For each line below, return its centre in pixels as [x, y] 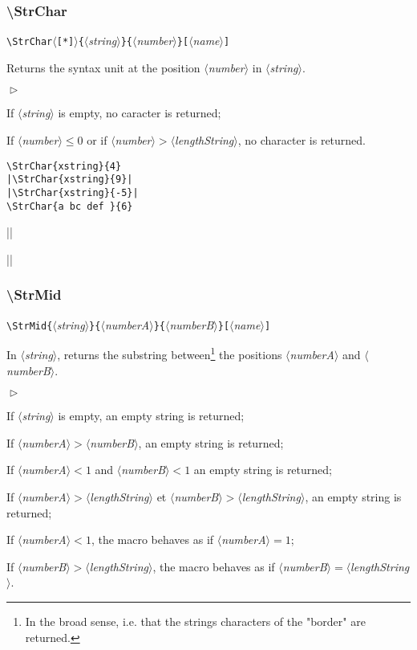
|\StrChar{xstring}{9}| [70, 180]
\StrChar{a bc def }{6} [70, 206]
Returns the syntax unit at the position [103, 67]
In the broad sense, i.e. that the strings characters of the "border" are [195, 621]
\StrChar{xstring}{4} [64, 166]
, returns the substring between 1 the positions [170, 353]
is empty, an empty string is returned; [151, 416]
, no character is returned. [302, 140]
